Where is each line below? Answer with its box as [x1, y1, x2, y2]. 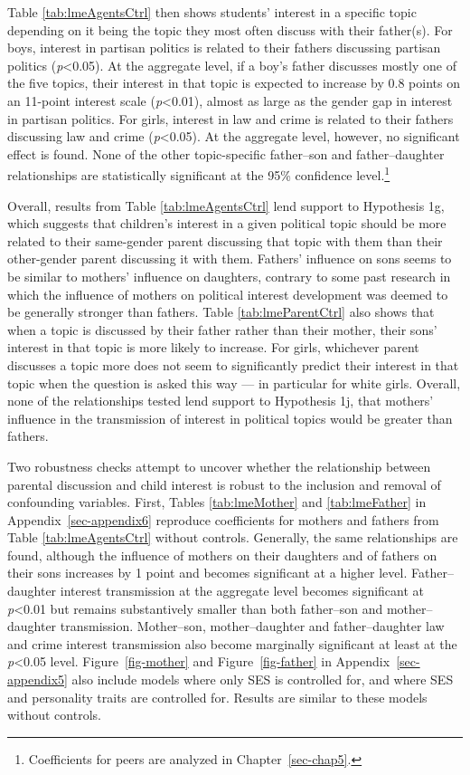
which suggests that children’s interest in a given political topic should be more [7, 214, 446, 233]
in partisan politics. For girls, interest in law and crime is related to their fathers [7, 109, 454, 128]
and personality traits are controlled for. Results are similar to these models [7, 687, 428, 706]
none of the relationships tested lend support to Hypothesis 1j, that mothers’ [7, 391, 434, 410]
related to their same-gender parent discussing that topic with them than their [7, 231, 443, 250]
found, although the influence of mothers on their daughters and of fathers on [7, 545, 437, 564]
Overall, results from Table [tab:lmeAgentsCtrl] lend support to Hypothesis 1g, [7, 196, 445, 215]
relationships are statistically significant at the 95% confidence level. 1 [7, 163, 390, 184]
